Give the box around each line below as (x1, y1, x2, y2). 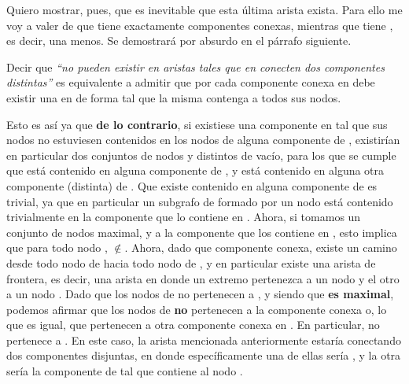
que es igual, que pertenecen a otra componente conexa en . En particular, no (6, 316, 380, 333)
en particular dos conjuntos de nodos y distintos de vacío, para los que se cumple (6, 146, 396, 163)
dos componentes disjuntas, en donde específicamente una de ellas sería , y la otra (6, 347, 401, 364)
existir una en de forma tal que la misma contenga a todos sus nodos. (6, 89, 341, 105)
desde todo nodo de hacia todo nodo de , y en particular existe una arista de (6, 254, 376, 271)
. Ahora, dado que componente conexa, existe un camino (124, 239, 397, 256)
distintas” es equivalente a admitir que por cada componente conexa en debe (6, 74, 375, 90)
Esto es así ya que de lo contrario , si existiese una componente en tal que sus (6, 116, 388, 132)
